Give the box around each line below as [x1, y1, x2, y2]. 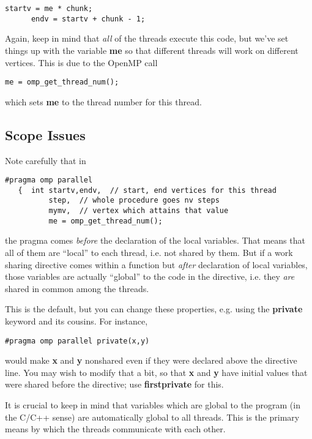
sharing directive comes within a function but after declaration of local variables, [5, 258, 308, 271]
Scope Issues [5, 125, 86, 144]
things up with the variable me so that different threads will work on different [5, 43, 299, 56]
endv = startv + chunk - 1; [31, 14, 146, 23]
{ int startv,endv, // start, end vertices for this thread [18, 186, 277, 195]
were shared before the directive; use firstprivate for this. [5, 378, 224, 391]
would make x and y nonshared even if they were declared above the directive [5, 354, 297, 367]
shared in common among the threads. [5, 282, 149, 295]
